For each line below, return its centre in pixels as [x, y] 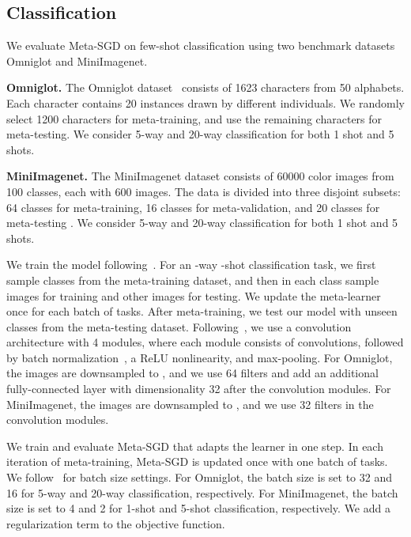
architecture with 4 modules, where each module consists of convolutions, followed [205, 342]
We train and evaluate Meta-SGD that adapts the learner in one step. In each [195, 446]
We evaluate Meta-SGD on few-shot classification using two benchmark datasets [201, 45]
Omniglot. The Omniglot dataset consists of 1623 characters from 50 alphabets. [205, 87]
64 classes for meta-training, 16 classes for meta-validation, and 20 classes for [193, 207]
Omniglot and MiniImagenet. [77, 61]
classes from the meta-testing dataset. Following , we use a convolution [179, 326]
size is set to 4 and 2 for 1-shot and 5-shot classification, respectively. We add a [198, 508]
